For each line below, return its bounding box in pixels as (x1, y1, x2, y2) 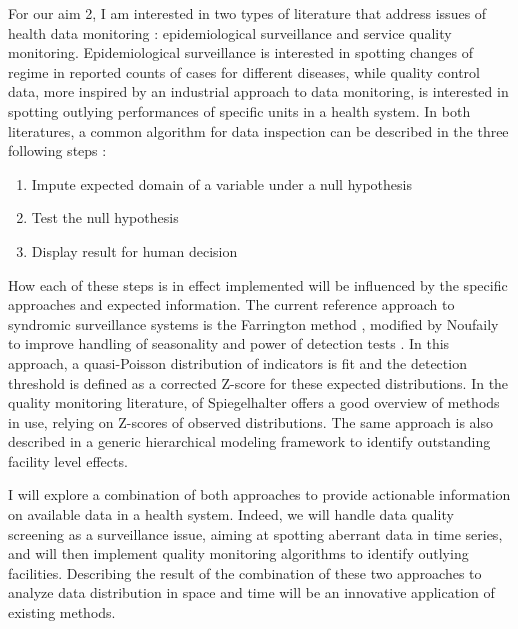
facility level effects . (8, 450, 128, 471)
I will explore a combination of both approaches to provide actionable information (8, 484, 511, 505)
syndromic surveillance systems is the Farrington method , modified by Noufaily (8, 313, 499, 334)
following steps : (8, 140, 107, 161)
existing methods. (8, 602, 116, 623)
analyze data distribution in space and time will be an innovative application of (8, 582, 495, 603)
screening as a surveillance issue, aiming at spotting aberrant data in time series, (8, 523, 503, 544)
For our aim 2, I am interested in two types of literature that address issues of (8, 3, 487, 23)
